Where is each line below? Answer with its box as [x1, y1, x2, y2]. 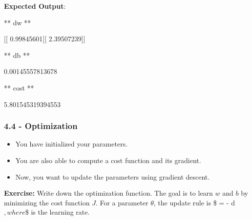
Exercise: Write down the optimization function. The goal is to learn [4, 188, 213, 198]
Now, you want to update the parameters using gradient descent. [15, 171, 210, 182]
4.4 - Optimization [4, 120, 78, 132]
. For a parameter [95, 197, 148, 207]
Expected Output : [4, 1, 66, 11]
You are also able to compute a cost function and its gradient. [15, 155, 201, 165]
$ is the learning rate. [25, 207, 90, 217]
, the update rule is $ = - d [153, 197, 235, 207]
